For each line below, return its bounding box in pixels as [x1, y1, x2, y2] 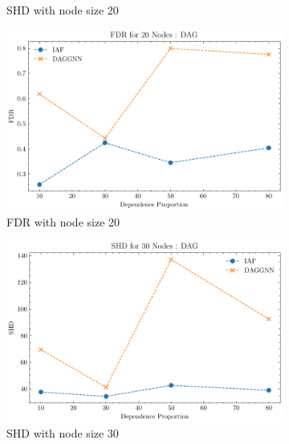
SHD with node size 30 [6, 425, 119, 442]
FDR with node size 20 [6, 213, 120, 230]
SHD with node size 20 [6, 2, 119, 18]
